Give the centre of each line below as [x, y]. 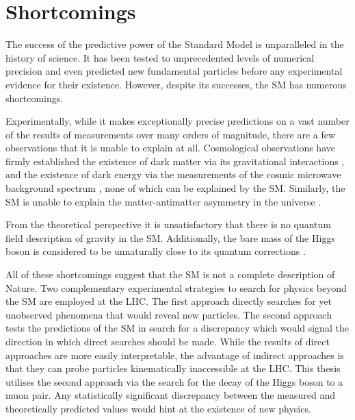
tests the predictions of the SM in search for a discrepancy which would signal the [177, 328]
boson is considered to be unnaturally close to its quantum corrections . [156, 251]
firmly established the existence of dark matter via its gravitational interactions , [175, 161]
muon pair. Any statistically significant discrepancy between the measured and [170, 395]
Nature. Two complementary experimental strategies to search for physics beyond [176, 287]
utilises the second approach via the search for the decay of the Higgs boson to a [174, 381]
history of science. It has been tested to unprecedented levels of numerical [160, 57]
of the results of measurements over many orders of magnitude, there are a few [171, 134]
